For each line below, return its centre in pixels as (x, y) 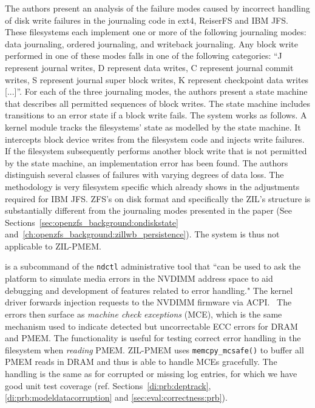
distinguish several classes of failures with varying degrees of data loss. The (144, 175)
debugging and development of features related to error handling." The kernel (149, 290)
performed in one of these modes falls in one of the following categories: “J (144, 56)
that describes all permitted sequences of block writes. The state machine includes (158, 103)
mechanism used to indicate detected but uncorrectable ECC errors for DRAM (151, 326)
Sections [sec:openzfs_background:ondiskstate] (92, 222)
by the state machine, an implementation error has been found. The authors (147, 162)
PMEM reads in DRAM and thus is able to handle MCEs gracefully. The (141, 362)
